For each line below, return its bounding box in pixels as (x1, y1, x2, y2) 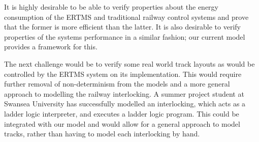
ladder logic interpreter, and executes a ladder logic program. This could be (4, 108, 239, 119)
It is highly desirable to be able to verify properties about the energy (4, 2, 219, 12)
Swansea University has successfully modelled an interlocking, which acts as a (4, 98, 246, 109)
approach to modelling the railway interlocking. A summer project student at (4, 88, 244, 99)
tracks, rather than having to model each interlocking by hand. (4, 128, 200, 139)
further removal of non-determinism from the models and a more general (4, 78, 230, 89)
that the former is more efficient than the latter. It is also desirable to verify (4, 21, 241, 32)
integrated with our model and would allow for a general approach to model (4, 118, 240, 129)
